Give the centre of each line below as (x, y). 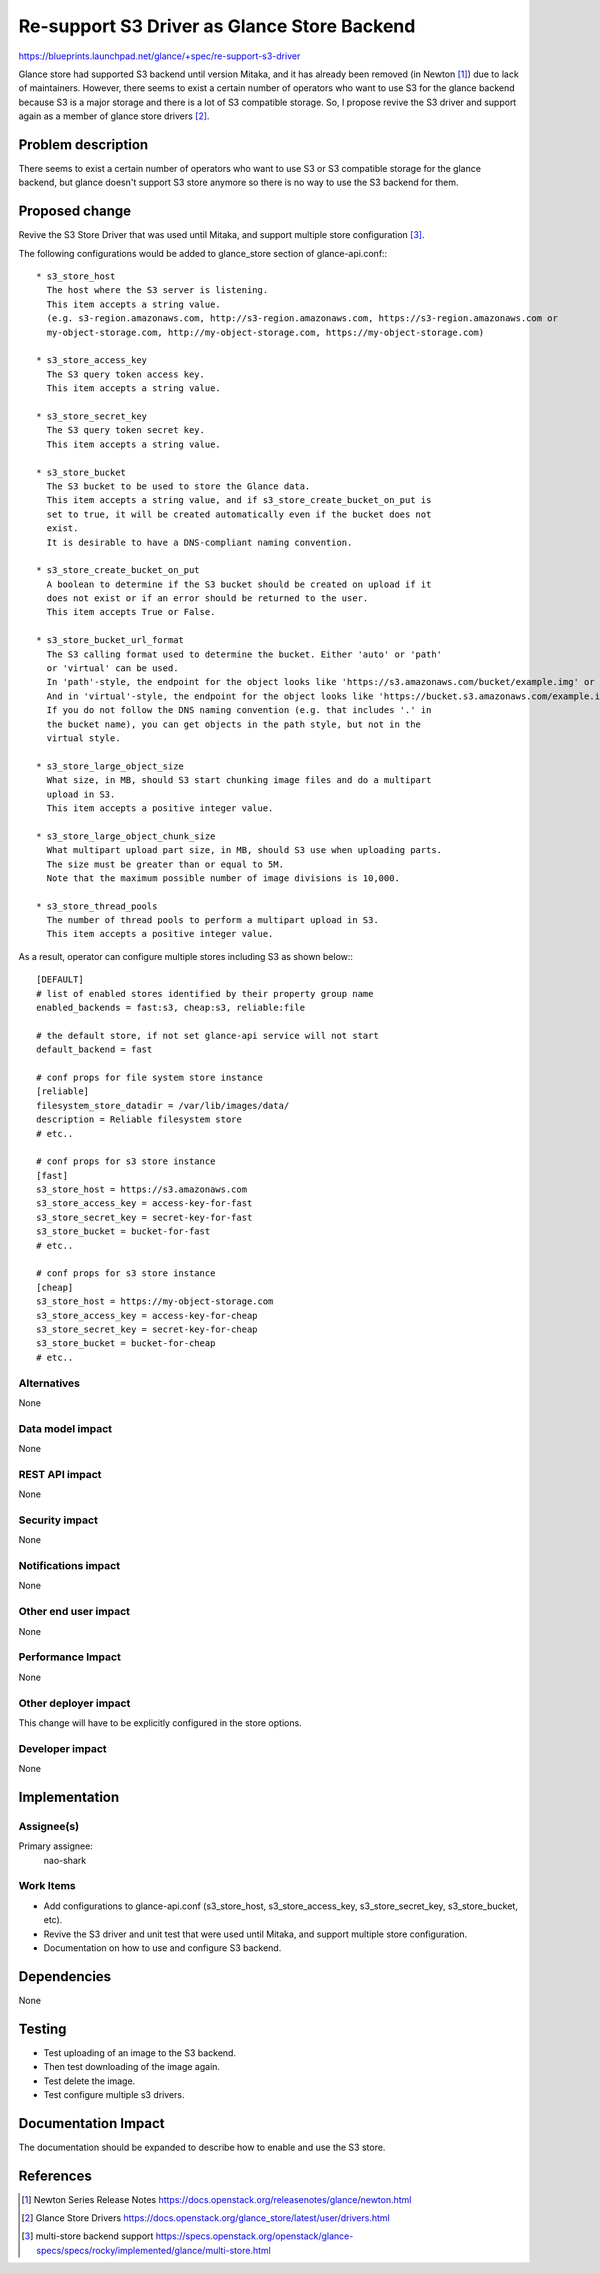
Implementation (69, 1796)
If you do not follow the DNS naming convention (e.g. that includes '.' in (239, 710)
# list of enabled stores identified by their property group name (205, 993)
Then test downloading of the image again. (131, 2067)
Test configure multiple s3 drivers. (114, 2094)
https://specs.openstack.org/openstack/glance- (254, 2236)
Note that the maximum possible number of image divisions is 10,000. (223, 878)
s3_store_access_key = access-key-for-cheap (147, 1315)
